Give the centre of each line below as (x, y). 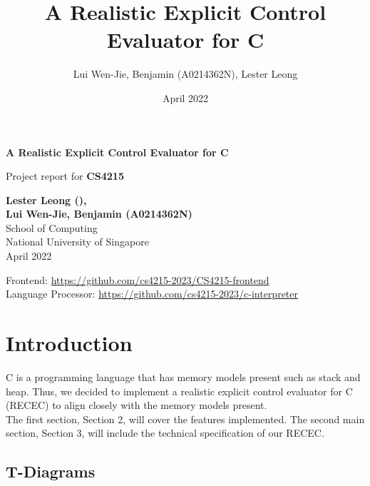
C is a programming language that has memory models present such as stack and (183, 376)
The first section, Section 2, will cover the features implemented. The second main (185, 419)
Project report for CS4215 (65, 176)
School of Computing (52, 227)
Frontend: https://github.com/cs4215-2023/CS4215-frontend (138, 279)
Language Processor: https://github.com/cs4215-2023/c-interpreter (152, 294)
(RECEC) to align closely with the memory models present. (137, 405)
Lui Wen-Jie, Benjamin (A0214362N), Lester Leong (185, 74)
